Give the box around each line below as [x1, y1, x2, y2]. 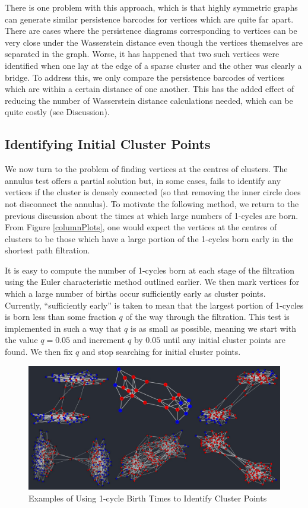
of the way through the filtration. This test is [125, 310, 290, 323]
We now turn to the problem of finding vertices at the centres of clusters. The [5, 163, 288, 175]
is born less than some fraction [5, 310, 116, 323]
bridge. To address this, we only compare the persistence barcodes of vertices [5, 71, 285, 83]
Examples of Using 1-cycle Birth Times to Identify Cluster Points [28, 491, 267, 504]
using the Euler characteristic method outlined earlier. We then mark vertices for [5, 275, 300, 288]
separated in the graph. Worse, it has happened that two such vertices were [5, 47, 280, 60]
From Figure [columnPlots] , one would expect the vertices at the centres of [5, 221, 277, 233]
